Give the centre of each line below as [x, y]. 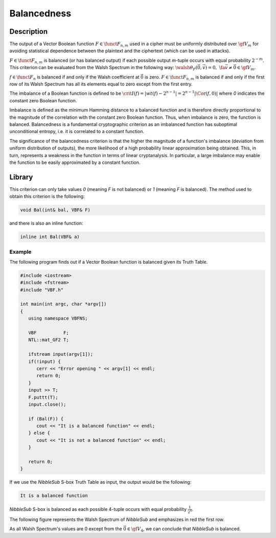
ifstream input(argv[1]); [61, 354]
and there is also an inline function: [46, 223]
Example [20, 252]
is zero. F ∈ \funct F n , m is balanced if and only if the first [204, 78]
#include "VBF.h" [42, 290]
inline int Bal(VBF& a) [50, 237]
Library [21, 177]
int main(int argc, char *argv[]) [63, 304]
